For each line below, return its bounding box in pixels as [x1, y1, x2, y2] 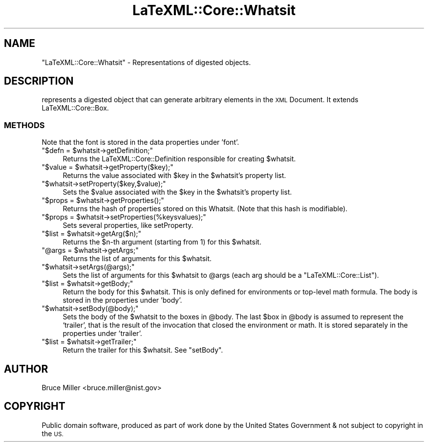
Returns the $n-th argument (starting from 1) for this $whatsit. [63, 238, 261, 246]
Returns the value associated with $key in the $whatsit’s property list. [63, 171, 286, 180]
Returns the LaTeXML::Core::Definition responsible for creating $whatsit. [63, 155, 296, 163]
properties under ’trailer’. [63, 329, 142, 338]
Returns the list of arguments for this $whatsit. [63, 254, 212, 263]
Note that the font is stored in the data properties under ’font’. [42, 138, 239, 147]
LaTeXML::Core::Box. [42, 104, 109, 112]
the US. [42, 429, 64, 438]
